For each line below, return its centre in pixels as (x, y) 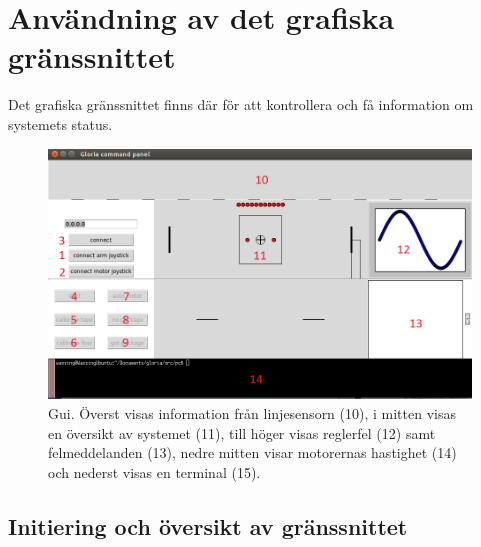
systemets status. (60, 123)
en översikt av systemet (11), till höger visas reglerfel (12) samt (242, 432)
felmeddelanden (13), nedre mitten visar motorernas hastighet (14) (252, 452)
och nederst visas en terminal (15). (154, 471)
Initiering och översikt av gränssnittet (208, 525)
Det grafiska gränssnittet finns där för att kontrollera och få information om (241, 104)
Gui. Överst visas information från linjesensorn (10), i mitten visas (252, 412)
